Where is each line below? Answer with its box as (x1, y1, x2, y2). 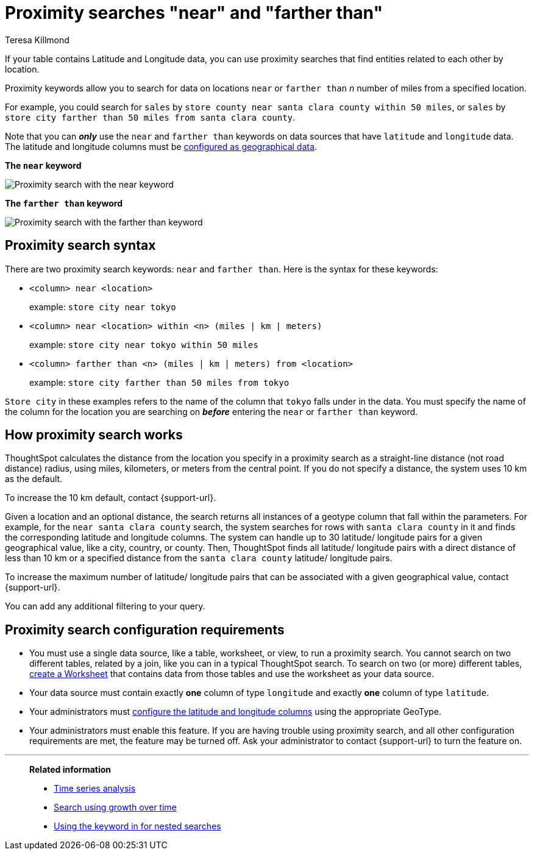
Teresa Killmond (5, 34, 69, 45)
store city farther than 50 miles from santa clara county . (5, 112, 296, 122)
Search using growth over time (54, 802, 177, 813)
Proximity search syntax (5, 238, 156, 254)
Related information (29, 764, 112, 775)
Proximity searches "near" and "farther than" (5, 2, 383, 23)
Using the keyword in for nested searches (54, 821, 221, 832)
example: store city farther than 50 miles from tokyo (29, 377, 290, 388)
